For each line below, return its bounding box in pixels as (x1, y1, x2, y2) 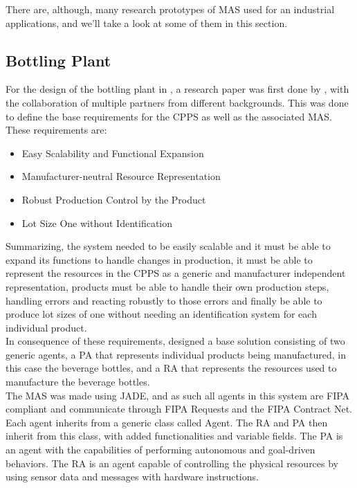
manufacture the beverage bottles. (6, 374, 150, 389)
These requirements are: (6, 123, 107, 137)
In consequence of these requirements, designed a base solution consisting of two (6, 334, 345, 348)
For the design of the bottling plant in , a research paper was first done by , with (6, 82, 349, 96)
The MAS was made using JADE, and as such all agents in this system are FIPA (6, 388, 350, 402)
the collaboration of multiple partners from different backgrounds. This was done (6, 95, 349, 109)
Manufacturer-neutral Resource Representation (21, 169, 221, 183)
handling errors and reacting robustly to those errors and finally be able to (6, 293, 322, 307)
